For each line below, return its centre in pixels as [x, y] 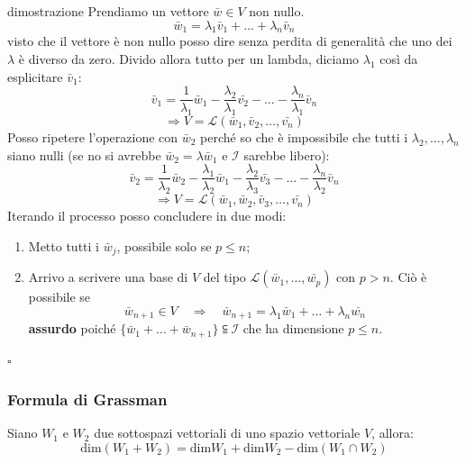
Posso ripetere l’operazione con [93, 137]
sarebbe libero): [287, 154]
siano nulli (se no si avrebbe [84, 154]
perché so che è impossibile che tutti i [304, 137]
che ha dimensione [293, 328]
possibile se [59, 297]
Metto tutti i [64, 245]
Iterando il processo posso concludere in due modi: [147, 216]
